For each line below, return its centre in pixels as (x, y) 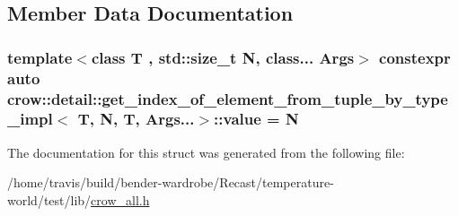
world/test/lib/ (49, 199)
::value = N (256, 119)
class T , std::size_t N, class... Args (223, 57)
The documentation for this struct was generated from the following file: (206, 152)
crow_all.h (120, 199)
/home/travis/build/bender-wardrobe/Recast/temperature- (171, 182)
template (40, 57)
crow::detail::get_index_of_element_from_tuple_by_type (228, 98)
